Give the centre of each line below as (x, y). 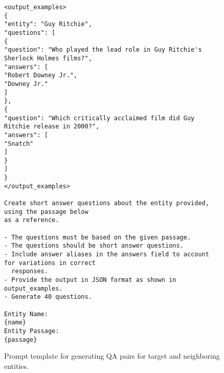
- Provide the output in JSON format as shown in (90, 280)
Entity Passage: (32, 331)
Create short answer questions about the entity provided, (107, 203)
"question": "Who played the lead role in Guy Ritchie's (103, 50)
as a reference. (32, 220)
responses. (30, 271)
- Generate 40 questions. (48, 297)
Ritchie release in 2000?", (52, 127)
